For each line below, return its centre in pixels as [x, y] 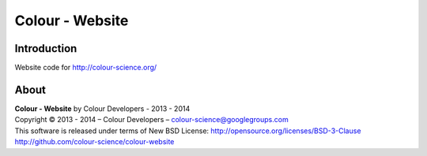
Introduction [46, 48]
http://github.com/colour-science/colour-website [94, 142]
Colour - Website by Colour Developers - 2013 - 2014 [102, 108]
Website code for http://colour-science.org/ [86, 68]
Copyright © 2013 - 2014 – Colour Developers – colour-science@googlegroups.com [151, 120]
